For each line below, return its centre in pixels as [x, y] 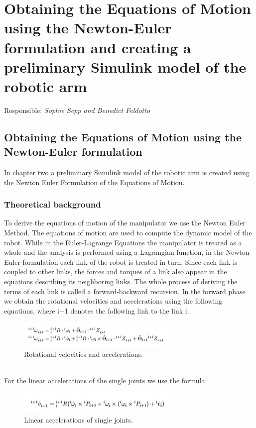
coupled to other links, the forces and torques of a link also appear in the [116, 271]
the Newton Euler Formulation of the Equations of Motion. [94, 182]
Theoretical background [53, 204]
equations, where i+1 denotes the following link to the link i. [97, 310]
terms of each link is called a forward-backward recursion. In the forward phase [125, 291]
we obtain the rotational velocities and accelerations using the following [113, 301]
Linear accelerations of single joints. [78, 420]
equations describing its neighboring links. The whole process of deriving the [121, 281]
